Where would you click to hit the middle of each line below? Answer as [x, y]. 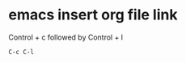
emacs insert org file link [93, 15]
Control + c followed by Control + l [66, 37]
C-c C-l [21, 52]
